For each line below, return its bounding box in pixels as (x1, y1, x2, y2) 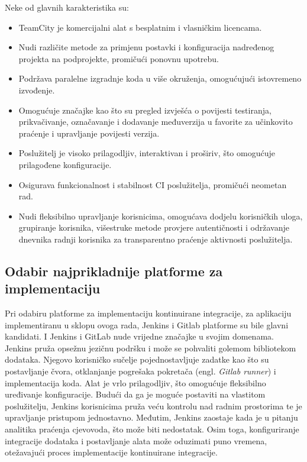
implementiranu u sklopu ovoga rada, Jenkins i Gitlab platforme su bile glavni (5, 318, 289, 331)
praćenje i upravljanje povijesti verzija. (18, 127, 160, 139)
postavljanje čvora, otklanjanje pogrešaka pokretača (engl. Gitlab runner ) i (5, 365, 276, 377)
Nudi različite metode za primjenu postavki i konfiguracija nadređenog (18, 41, 274, 53)
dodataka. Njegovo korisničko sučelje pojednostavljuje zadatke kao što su (5, 353, 269, 366)
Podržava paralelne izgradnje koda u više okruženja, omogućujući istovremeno (18, 72, 302, 85)
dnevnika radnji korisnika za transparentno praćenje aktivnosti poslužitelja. (18, 232, 293, 245)
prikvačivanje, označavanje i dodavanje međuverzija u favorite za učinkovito (18, 115, 293, 128)
